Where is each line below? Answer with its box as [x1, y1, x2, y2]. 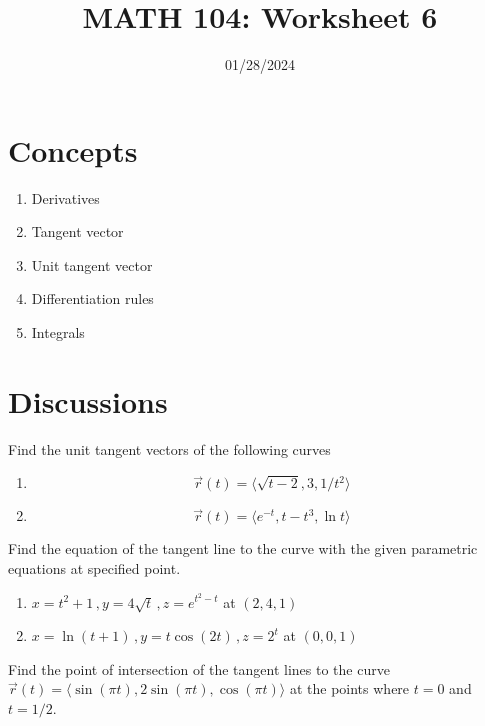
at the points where [289, 678, 410, 699]
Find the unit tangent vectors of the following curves [8, 438, 331, 459]
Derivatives [31, 187, 100, 208]
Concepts [8, 129, 138, 170]
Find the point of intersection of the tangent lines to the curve [8, 658, 390, 679]
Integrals [31, 322, 85, 343]
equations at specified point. [8, 557, 181, 578]
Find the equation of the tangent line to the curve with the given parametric [8, 538, 478, 559]
